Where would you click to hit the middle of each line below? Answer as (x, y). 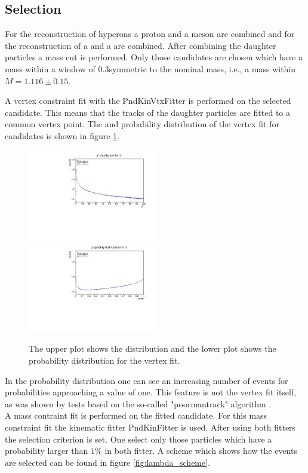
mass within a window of (50, 68)
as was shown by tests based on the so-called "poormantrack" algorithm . (138, 403)
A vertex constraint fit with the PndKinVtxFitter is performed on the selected (148, 101)
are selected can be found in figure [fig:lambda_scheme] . (108, 462)
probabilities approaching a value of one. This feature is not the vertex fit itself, (151, 392)
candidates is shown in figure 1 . (62, 135)
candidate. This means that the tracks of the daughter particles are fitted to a (148, 112)
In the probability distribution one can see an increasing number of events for (147, 380)
